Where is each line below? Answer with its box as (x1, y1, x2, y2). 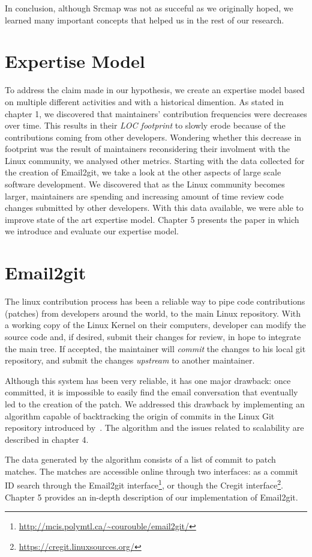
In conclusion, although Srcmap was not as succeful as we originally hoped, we (5, 2, 293, 14)
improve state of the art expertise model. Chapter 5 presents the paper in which (5, 213, 299, 225)
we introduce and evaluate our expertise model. (5, 225, 179, 237)
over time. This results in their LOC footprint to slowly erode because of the (5, 119, 286, 132)
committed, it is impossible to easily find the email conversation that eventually (5, 386, 298, 398)
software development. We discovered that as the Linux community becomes (5, 178, 285, 190)
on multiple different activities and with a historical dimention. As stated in (5, 95, 284, 108)
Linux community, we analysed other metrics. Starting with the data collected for (5, 154, 305, 166)
